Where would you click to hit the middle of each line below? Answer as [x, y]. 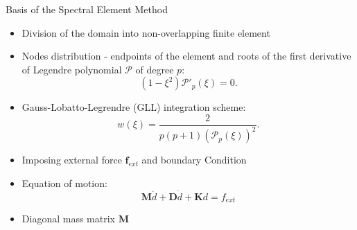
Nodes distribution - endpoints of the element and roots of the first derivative [186, 56]
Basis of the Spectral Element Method [87, 9]
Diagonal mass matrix [68, 219]
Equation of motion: [64, 183]
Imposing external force [72, 160]
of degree [155, 69]
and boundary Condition [194, 160]
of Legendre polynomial [72, 69]
